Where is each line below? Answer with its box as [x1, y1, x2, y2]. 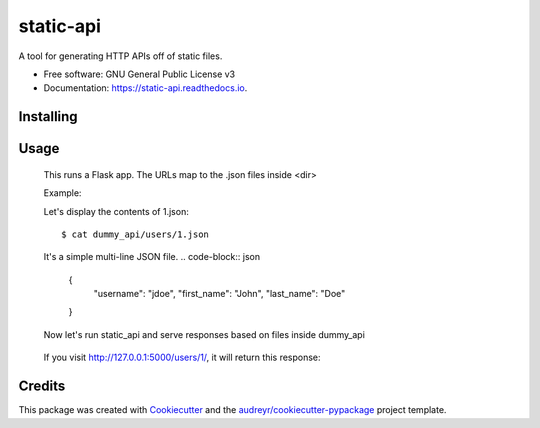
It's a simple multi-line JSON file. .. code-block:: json [43, 251, 260, 263]
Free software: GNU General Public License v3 [43, 68, 236, 80]
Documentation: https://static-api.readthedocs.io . [43, 82, 248, 94]
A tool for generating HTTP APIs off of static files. [18, 50, 223, 62]
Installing [18, 108, 79, 125]
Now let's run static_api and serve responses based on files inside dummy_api [43, 328, 365, 340]
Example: [43, 187, 82, 199]
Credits [18, 378, 66, 395]
